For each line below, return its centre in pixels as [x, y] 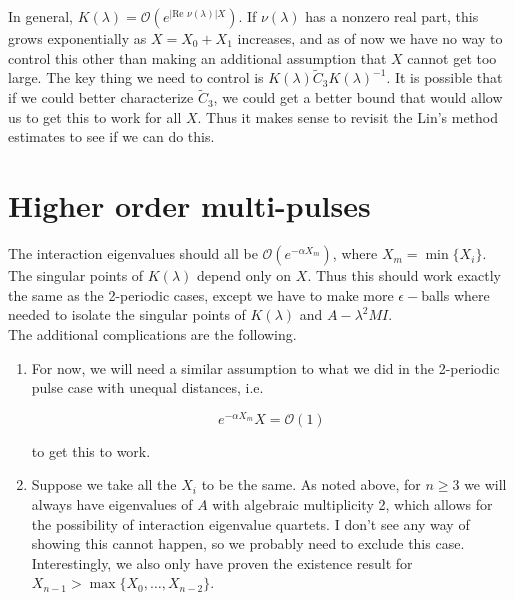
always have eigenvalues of [112, 503]
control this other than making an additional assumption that [197, 57]
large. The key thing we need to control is [136, 77]
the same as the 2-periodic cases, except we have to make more [201, 294]
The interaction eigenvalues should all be [133, 253]
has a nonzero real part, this [392, 16]
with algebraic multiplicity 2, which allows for [352, 503]
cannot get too [452, 57]
